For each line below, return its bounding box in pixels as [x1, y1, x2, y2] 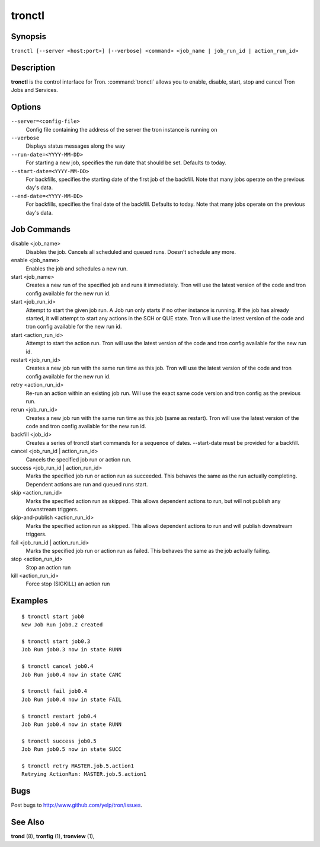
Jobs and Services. [11, 87, 59, 94]
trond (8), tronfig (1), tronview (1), [11, 833, 95, 840]
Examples [11, 596, 49, 606]
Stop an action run [25, 563, 71, 571]
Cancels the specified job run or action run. [25, 456, 132, 463]
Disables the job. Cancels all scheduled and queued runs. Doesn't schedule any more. [25, 248, 236, 255]
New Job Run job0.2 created [21, 622, 103, 628]
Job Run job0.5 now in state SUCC [21, 746, 121, 753]
